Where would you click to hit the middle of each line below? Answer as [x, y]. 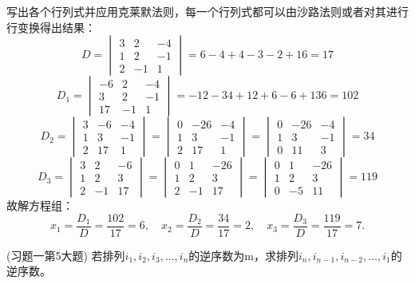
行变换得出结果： [51, 27]
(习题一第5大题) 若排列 [66, 255]
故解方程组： [40, 205]
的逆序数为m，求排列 [244, 255]
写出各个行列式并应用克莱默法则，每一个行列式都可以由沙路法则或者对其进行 [207, 11]
